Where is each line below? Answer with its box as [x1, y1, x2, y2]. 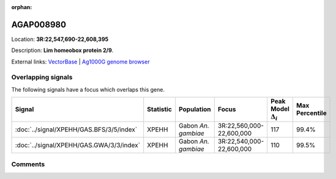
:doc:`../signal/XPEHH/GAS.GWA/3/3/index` [15, 141, 141, 149]
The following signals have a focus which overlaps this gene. [11, 86, 165, 93]
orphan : [11, 4, 32, 10]
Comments [11, 159, 45, 168]
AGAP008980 [11, 19, 67, 30]
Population [178, 105, 211, 114]
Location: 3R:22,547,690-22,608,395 [11, 35, 109, 43]
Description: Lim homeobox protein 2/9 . [11, 46, 114, 54]
